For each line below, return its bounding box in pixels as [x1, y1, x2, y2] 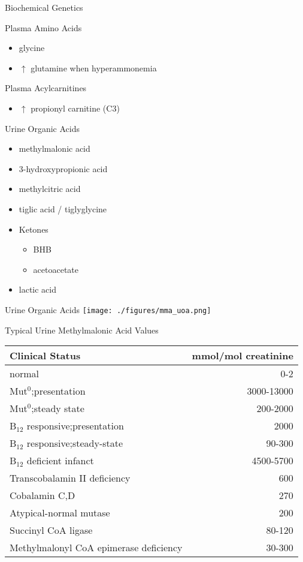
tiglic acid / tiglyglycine [19, 202, 107, 215]
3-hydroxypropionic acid [19, 162, 108, 175]
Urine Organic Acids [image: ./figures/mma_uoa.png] [5, 303, 211, 315]
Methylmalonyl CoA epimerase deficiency [10, 540, 183, 555]
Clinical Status [10, 348, 81, 363]
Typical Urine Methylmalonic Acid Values [5, 323, 159, 336]
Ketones [19, 223, 49, 235]
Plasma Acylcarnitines [5, 82, 87, 94]
